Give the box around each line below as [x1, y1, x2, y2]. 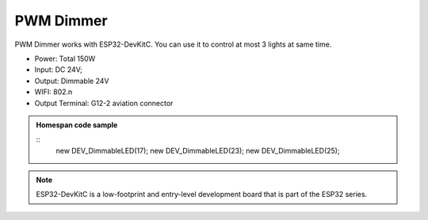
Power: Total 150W [34, 54, 96, 63]
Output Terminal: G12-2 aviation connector [34, 98, 174, 108]
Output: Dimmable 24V [34, 76, 109, 85]
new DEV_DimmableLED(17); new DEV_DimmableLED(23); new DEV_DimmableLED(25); [55, 146, 340, 155]
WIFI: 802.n [34, 87, 73, 97]
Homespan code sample [36, 119, 118, 130]
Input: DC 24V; [34, 65, 83, 74]
